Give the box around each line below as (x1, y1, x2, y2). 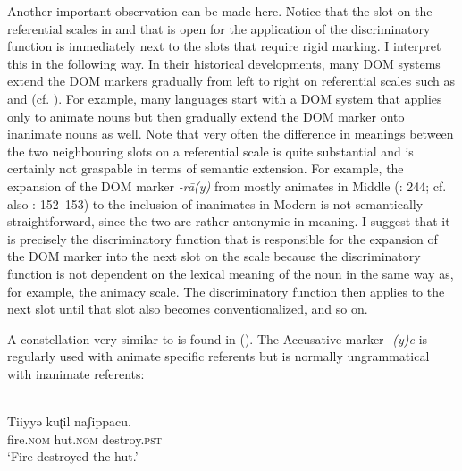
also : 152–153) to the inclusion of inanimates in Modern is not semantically (7, 194, 424, 213)
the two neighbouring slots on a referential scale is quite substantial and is (7, 141, 414, 160)
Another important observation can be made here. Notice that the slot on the (7, 2, 433, 20)
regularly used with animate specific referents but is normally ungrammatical (7, 347, 430, 366)
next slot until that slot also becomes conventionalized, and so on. (7, 299, 368, 318)
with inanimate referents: (7, 364, 145, 383)
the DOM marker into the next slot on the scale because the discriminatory (7, 247, 421, 265)
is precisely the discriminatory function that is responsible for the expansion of (7, 229, 438, 248)
